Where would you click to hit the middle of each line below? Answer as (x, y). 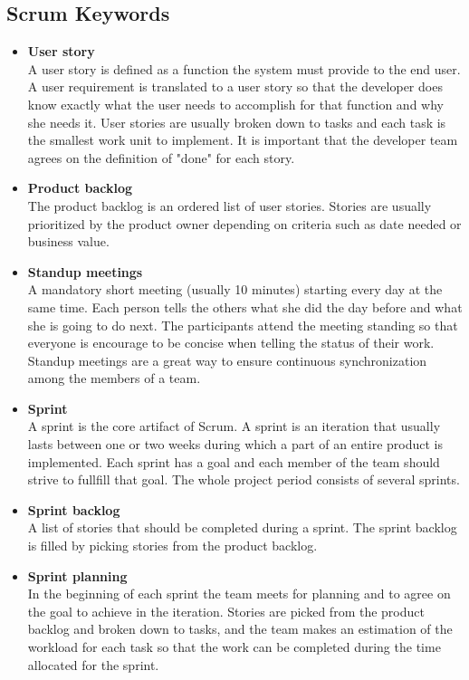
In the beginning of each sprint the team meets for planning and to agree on (239, 594)
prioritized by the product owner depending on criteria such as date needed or (244, 223)
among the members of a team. (114, 378)
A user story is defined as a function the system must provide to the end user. (244, 68)
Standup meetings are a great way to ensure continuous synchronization (227, 360)
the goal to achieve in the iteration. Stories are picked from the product (226, 611)
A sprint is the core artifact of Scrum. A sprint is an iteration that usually (234, 426)
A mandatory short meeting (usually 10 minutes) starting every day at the (235, 289)
